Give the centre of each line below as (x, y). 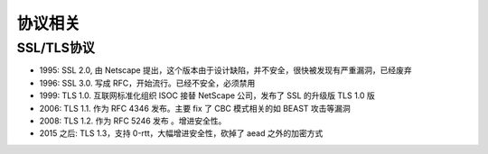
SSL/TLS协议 (56, 48)
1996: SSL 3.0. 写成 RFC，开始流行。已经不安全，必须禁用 (147, 83)
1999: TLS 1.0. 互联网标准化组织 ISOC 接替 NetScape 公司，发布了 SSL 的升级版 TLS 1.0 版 (207, 95)
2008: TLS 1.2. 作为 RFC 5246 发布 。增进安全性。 (133, 121)
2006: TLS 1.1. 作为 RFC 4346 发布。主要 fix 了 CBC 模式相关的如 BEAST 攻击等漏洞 (195, 108)
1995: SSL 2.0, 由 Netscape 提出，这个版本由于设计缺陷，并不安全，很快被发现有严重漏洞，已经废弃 (225, 70)
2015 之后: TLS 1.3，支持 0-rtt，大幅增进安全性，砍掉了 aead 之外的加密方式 (181, 133)
